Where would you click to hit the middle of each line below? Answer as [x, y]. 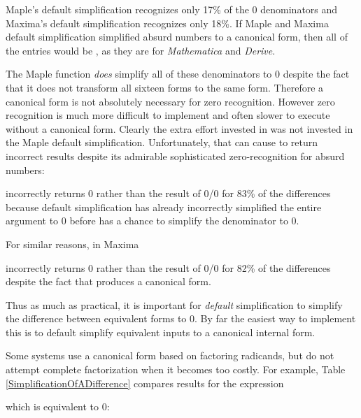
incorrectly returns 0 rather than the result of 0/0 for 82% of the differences [168, 267]
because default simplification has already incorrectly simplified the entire [164, 207]
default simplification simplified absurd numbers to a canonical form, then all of [177, 37]
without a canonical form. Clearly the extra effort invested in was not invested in [179, 128]
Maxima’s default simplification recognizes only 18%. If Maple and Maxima [167, 23]
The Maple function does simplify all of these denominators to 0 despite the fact [178, 74]
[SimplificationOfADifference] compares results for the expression [145, 383]
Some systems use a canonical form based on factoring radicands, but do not [170, 355]
